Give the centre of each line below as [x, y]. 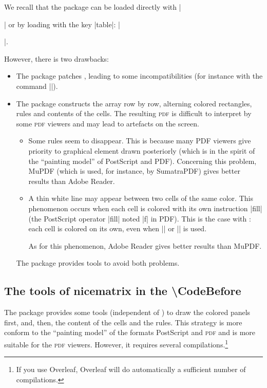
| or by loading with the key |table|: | [62, 24]
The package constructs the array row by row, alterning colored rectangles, [134, 103]
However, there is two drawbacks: [57, 58]
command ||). [37, 86]
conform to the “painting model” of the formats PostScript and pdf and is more [130, 332]
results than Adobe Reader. [72, 181]
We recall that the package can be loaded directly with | [93, 7]
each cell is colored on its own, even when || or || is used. [118, 228]
